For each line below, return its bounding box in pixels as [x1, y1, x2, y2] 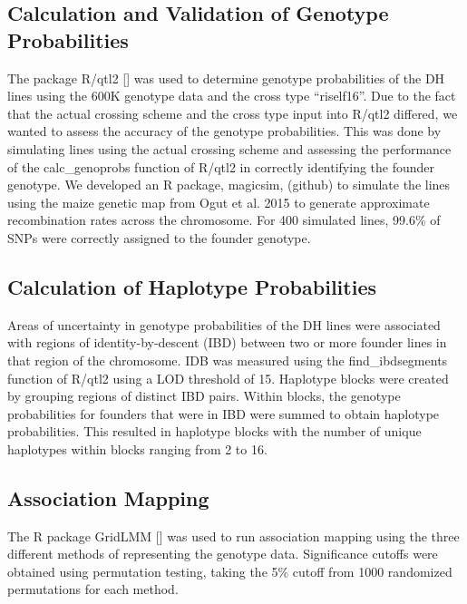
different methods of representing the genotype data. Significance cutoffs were [7, 544, 438, 563]
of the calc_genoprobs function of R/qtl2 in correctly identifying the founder [7, 157, 435, 176]
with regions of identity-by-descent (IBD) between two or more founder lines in [7, 333, 447, 352]
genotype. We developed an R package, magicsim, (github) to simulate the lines [7, 175, 451, 194]
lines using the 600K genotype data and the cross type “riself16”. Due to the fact [7, 86, 456, 105]
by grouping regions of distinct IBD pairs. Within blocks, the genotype [7, 386, 401, 405]
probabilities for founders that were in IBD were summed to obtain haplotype [7, 404, 440, 423]
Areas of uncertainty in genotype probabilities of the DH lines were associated [7, 315, 441, 334]
